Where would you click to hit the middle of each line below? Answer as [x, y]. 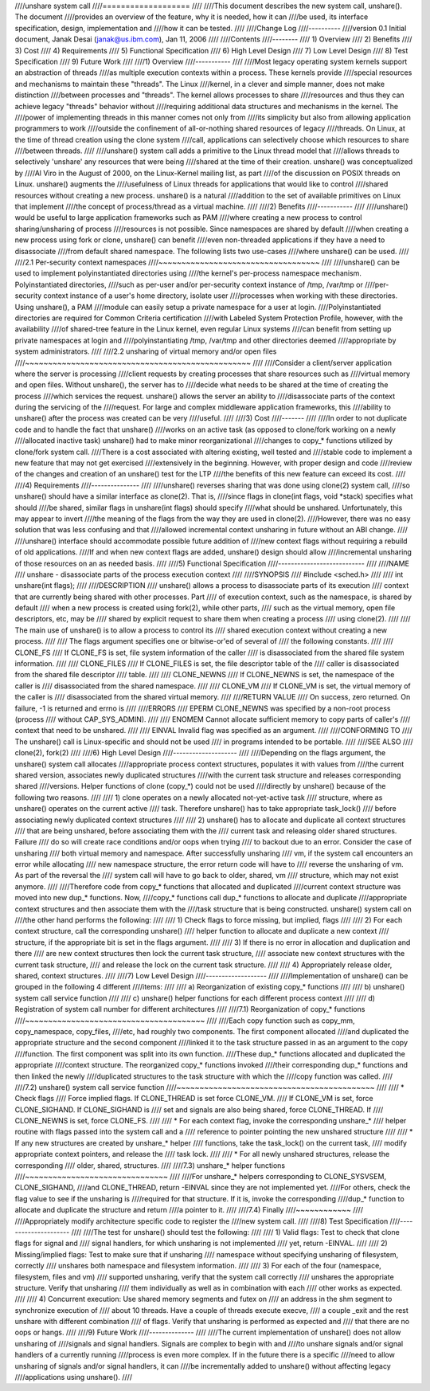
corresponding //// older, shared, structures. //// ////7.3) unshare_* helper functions [150, 1165]
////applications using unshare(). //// [74, 1377]
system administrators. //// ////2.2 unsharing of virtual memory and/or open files [146, 351]
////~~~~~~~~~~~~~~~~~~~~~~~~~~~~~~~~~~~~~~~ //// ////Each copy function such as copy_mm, [185, 1021]
